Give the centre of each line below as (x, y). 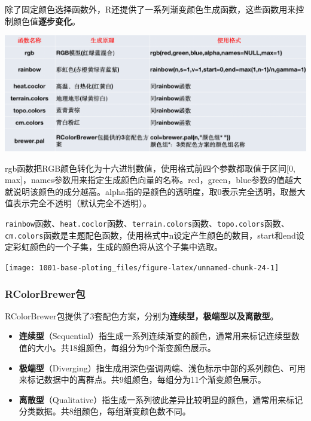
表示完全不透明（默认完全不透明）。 (82, 203)
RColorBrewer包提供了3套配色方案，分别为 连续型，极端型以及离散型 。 (142, 315)
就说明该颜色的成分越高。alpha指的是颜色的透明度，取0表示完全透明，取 (147, 191)
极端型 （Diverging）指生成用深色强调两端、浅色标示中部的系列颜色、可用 (162, 367)
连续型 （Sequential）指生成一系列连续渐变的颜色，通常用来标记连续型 (155, 336)
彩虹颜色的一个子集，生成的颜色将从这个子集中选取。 (118, 247)
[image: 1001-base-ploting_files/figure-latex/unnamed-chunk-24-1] (142, 268)
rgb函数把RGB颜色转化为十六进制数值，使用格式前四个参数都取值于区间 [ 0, (150, 168)
